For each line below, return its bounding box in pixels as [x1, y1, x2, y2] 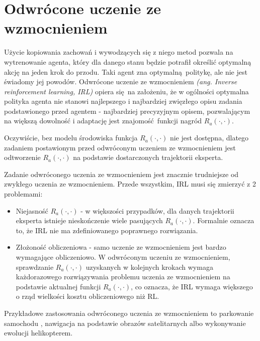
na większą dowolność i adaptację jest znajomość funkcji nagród [4, 115, 202, 126]
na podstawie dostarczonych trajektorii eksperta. [73, 152, 223, 162]
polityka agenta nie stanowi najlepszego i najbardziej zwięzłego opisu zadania [4, 96, 242, 106]
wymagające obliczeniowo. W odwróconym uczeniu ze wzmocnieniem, [16, 252, 230, 262]
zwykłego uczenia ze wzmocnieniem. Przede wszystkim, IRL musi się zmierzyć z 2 [4, 179, 256, 189]
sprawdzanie [16, 261, 54, 272]
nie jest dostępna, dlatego [169, 132, 249, 143]
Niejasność [16, 205, 48, 216]
